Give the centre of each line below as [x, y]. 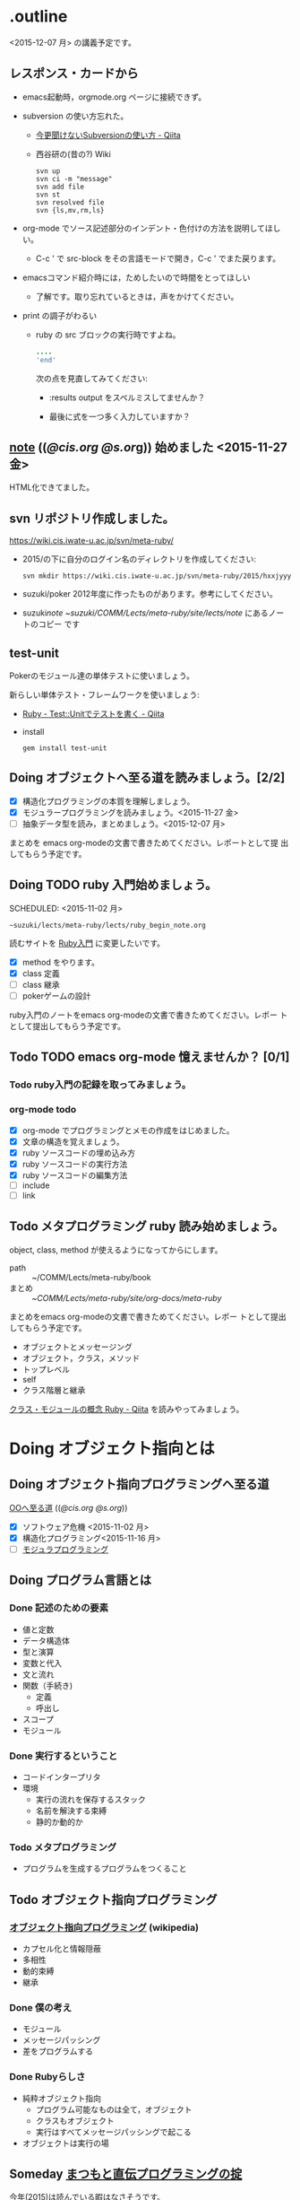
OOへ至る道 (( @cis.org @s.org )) [69, 1507]
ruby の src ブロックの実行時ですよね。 [108, 335]
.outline [39, 17]
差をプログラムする [58, 2051]
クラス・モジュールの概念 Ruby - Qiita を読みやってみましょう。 [127, 1409]
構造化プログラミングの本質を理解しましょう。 [108, 801]
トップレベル [46, 1369]
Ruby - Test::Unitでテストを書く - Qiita [93, 713]
